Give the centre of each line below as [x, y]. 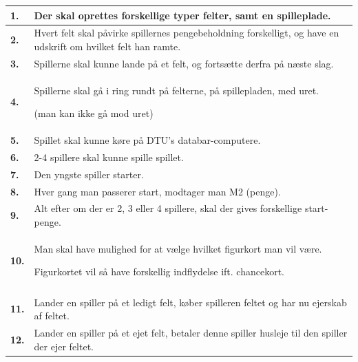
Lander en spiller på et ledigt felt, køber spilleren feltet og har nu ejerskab [190, 302]
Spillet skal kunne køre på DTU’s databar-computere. [147, 140]
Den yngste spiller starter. [89, 174]
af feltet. [52, 316]
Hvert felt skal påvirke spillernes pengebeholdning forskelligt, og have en [187, 33]
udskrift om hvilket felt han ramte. [107, 46]
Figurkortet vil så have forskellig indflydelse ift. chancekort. [159, 271]
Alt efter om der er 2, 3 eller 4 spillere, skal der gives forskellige [168, 208]
